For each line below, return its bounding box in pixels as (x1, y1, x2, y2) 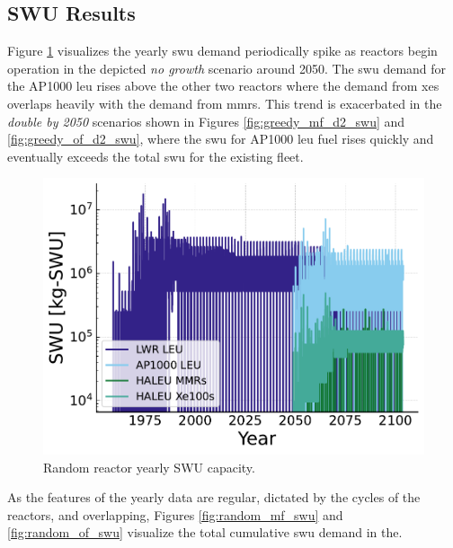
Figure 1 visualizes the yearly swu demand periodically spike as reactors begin (7, 41, 438, 60)
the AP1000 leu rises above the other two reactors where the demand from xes (7, 76, 440, 95)
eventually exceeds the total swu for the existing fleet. (7, 146, 304, 165)
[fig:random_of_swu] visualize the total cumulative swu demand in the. (7, 523, 403, 542)
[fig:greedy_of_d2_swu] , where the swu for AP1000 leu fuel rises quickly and (7, 129, 434, 148)
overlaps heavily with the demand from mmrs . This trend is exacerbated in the (7, 93, 442, 112)
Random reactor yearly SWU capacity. (43, 457, 255, 476)
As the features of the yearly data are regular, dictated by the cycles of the (7, 488, 421, 507)
